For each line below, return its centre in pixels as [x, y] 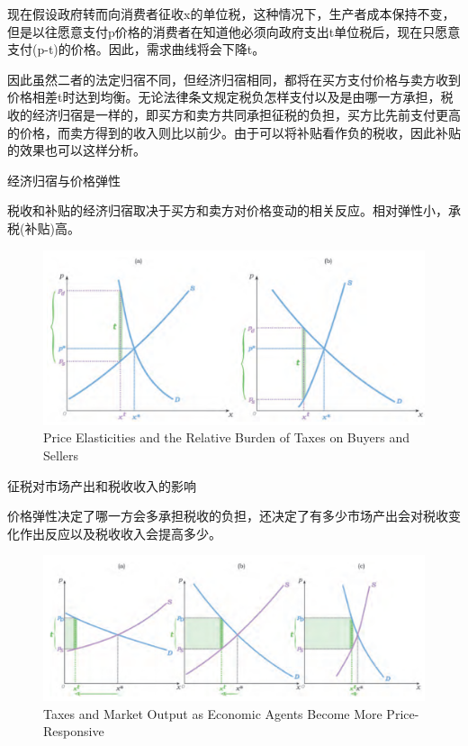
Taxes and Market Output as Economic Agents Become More [213, 713]
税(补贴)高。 [44, 227]
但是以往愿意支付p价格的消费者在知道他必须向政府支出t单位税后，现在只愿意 [234, 31]
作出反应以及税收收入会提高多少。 [120, 533]
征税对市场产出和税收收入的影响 [102, 485]
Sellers [61, 455]
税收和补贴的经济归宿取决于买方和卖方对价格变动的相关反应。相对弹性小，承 [234, 210]
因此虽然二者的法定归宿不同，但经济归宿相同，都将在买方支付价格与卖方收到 [234, 79]
